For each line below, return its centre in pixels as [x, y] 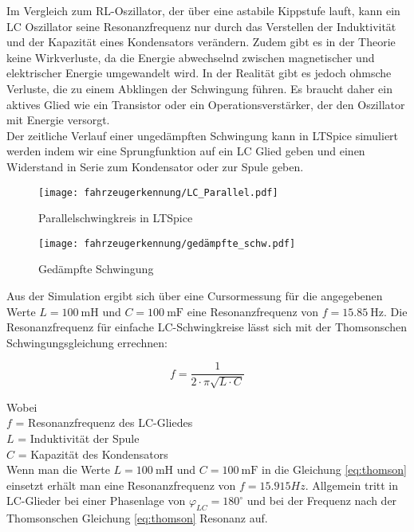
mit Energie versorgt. [58, 120]
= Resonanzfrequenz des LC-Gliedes [104, 422]
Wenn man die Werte [58, 469]
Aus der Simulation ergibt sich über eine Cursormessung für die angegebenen [195, 296]
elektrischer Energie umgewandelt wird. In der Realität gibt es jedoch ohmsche [199, 73]
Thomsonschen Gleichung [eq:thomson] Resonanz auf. [137, 518]
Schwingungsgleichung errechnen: [87, 342]
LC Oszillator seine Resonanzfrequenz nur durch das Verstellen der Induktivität [201, 26]
